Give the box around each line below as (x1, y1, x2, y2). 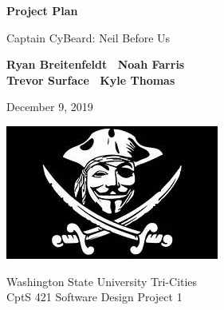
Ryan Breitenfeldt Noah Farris (6, 56, 185, 73)
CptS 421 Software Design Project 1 (6, 288, 183, 305)
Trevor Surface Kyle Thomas (6, 71, 175, 88)
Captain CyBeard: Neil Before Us (6, 29, 171, 46)
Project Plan (6, 2, 78, 18)
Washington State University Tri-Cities (6, 272, 198, 289)
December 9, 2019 (6, 98, 93, 115)
